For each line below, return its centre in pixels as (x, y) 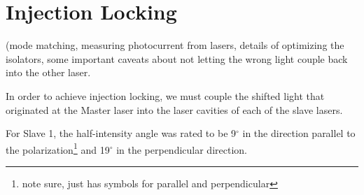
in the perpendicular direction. (182, 149)
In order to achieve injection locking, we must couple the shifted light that (165, 95)
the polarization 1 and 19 (58, 148)
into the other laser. (48, 72)
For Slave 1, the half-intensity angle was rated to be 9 (121, 133)
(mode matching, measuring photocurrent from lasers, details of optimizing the (175, 45)
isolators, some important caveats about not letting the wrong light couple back (177, 58)
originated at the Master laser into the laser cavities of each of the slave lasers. (174, 109)
